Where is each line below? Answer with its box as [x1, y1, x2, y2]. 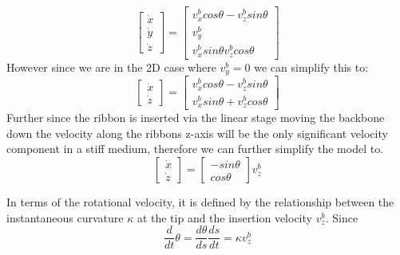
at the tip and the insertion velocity [137, 209, 312, 226]
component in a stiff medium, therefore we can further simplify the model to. [6, 140, 384, 157]
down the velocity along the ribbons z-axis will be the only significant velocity [6, 124, 388, 141]
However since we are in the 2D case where [6, 58, 216, 75]
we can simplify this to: [254, 58, 369, 75]
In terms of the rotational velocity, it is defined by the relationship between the [6, 194, 394, 210]
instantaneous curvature [6, 209, 124, 226]
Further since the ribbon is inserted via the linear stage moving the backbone [6, 109, 385, 126]
